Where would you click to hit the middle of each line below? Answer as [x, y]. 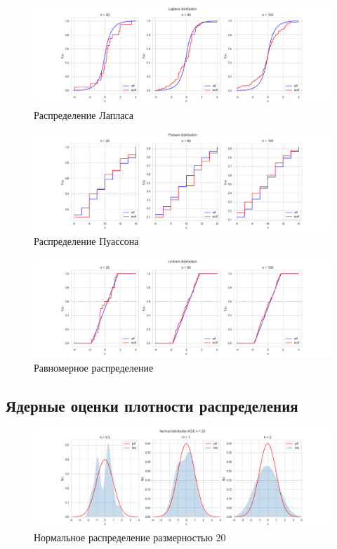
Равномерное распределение [94, 367]
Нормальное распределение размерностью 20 [130, 537]
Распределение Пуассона [86, 241]
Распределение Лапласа [84, 114]
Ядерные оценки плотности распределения [152, 405]
